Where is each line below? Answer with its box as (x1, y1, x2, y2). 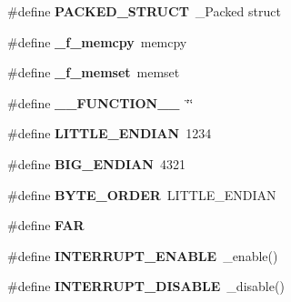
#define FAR (7, 216, 85, 235)
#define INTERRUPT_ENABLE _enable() (7, 246, 278, 265)
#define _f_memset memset (7, 63, 180, 82)
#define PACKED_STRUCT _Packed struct (7, 2, 281, 20)
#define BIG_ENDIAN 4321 (7, 154, 186, 173)
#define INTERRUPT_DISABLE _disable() (7, 277, 285, 296)
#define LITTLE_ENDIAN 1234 (7, 124, 212, 143)
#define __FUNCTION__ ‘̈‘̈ (7, 93, 194, 112)
